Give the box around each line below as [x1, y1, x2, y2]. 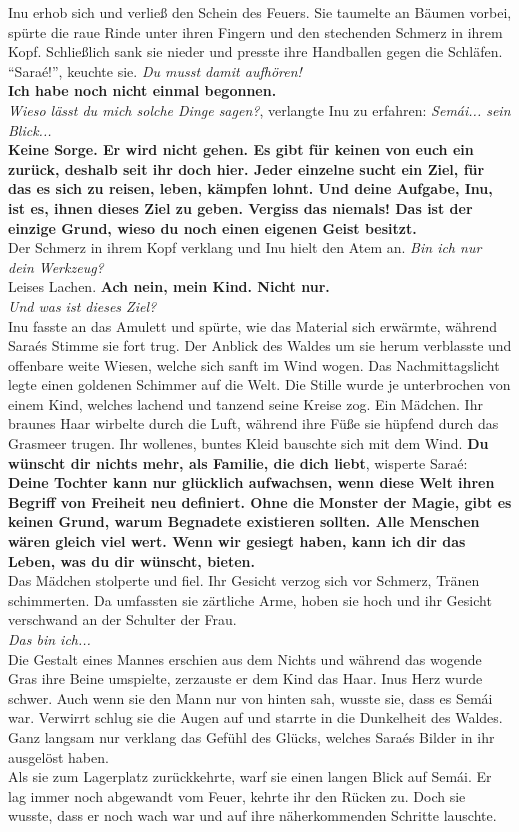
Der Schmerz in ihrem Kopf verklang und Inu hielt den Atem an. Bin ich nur [8, 237, 482, 258]
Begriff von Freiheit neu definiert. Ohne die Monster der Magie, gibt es [8, 491, 512, 512]
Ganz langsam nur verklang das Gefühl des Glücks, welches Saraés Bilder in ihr [8, 726, 495, 747]
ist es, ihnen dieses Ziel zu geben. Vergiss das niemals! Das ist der [8, 197, 473, 218]
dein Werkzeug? [8, 256, 104, 277]
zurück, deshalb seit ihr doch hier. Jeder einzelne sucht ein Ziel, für [8, 158, 485, 179]
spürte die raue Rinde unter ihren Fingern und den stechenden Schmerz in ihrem [8, 21, 503, 42]
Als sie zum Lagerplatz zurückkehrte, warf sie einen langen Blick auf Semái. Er [8, 766, 492, 787]
